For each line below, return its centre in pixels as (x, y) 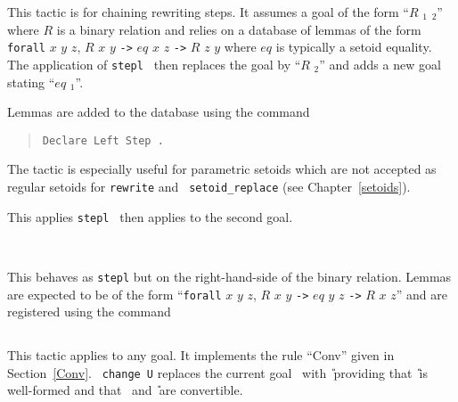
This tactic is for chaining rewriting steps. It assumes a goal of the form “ (208, 12)
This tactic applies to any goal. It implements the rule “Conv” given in (201, 355)
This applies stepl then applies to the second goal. (150, 216)
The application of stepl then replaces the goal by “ (154, 64)
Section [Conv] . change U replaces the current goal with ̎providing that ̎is (217, 372)
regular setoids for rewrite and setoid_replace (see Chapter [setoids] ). (209, 186)
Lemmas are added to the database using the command (159, 112)
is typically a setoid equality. (354, 47)
